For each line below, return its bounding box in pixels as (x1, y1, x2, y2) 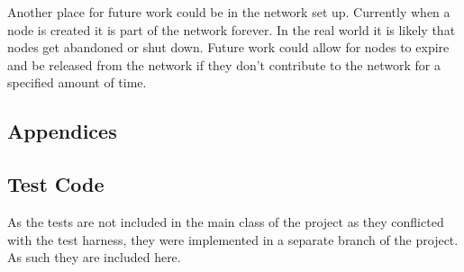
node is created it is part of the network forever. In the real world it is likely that (7, 20, 456, 39)
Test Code (7, 170, 105, 198)
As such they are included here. (7, 248, 181, 267)
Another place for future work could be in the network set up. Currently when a (7, 3, 450, 21)
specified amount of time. (7, 73, 147, 92)
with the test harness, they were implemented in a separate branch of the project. (7, 230, 459, 249)
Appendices (7, 117, 117, 145)
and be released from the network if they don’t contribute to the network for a (7, 55, 441, 74)
